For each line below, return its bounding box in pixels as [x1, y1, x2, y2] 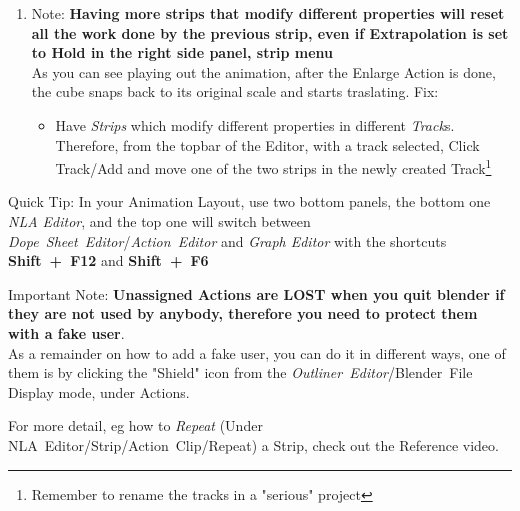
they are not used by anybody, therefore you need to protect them [8, 303, 478, 324]
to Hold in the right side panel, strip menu [31, 42, 334, 63]
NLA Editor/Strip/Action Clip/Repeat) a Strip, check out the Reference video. [8, 434, 499, 455]
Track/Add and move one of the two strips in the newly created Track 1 [55, 155, 492, 178]
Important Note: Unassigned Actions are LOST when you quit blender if [8, 283, 505, 304]
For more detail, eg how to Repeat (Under [8, 415, 263, 436]
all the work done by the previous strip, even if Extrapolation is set [31, 22, 509, 43]
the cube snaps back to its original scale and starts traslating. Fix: [31, 81, 439, 102]
